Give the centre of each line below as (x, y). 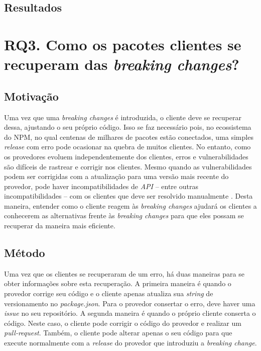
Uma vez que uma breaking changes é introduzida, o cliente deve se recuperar (123, 117)
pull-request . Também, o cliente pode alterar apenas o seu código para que (118, 333)
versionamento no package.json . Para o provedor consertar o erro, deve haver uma (130, 303)
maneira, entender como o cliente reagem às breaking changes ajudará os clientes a (130, 205)
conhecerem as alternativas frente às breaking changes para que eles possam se (124, 215)
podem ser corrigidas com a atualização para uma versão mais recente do (116, 176)
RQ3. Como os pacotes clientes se (123, 44)
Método (25, 253)
